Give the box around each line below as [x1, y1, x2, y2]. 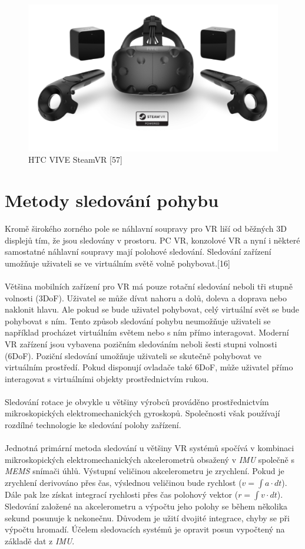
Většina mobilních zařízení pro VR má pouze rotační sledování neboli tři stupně [5, 280, 293, 292]
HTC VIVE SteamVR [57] [28, 153, 122, 166]
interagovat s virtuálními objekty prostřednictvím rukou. [5, 372, 209, 384]
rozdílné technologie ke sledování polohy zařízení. [5, 419, 181, 431]
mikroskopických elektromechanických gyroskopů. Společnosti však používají [5, 407, 280, 419]
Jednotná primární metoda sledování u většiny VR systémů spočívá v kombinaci [5, 442, 294, 454]
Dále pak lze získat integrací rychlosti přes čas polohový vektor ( [5, 488, 238, 501]
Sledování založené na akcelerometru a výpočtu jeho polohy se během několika [5, 500, 288, 512]
